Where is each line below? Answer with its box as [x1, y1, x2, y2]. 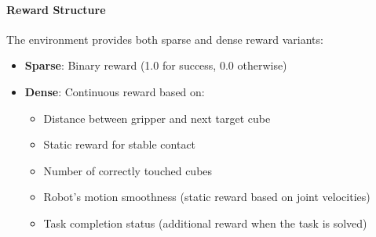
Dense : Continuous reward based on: [24, 83, 205, 99]
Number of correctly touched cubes [43, 162, 213, 178]
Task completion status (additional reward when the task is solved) [43, 214, 367, 231]
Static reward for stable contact [43, 136, 196, 153]
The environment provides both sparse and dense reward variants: [6, 31, 323, 47]
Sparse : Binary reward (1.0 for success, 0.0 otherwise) [24, 57, 287, 74]
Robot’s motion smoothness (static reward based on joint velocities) [43, 189, 371, 205]
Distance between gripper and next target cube [43, 110, 271, 126]
